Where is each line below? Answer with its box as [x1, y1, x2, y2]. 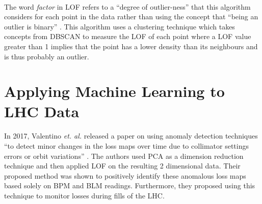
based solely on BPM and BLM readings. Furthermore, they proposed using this [4, 180, 255, 191]
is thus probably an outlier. [4, 51, 89, 61]
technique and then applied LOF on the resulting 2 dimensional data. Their [4, 160, 241, 171]
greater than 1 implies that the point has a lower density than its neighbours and [4, 41, 258, 51]
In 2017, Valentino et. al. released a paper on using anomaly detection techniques [4, 130, 258, 141]
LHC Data [4, 100, 80, 121]
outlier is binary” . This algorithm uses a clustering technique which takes [4, 21, 235, 31]
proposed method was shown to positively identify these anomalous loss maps [4, 170, 246, 181]
